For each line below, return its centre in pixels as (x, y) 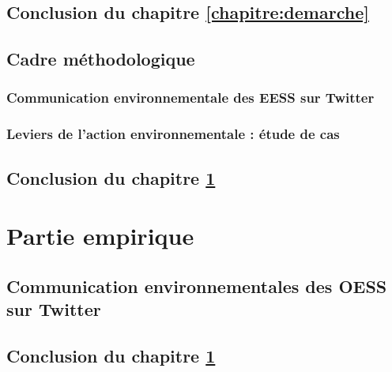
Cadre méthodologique (101, 59)
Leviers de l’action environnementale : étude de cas (173, 134)
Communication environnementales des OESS (197, 286)
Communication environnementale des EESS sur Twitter (190, 98)
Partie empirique (100, 236)
